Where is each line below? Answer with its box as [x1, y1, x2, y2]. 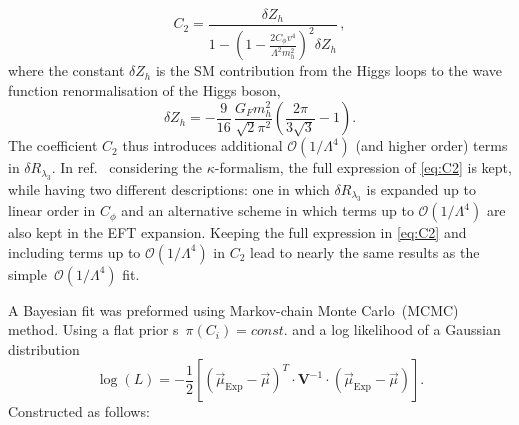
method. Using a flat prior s [8, 319, 179, 340]
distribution [8, 338, 80, 359]
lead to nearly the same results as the [250, 241, 480, 262]
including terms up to [8, 241, 141, 262]
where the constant [8, 60, 125, 81]
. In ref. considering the [51, 157, 203, 178]
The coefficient [8, 135, 98, 156]
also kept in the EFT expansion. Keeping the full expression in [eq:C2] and [8, 222, 467, 243]
